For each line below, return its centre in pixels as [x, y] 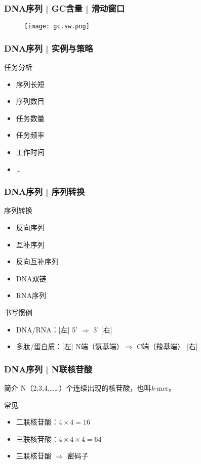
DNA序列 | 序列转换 [45, 192]
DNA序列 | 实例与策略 [49, 48]
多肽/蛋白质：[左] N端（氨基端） [70, 346]
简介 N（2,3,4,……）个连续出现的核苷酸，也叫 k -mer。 [90, 388]
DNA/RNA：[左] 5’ [47, 329]
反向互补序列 [37, 261]
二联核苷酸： [37, 422]
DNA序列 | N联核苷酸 [48, 369]
